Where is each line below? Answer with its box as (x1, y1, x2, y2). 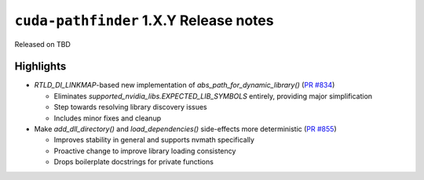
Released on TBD (14, 39, 71, 49)
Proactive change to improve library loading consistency (53, 146, 236, 156)
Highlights (14, 59, 67, 74)
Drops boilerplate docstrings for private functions (53, 157, 214, 167)
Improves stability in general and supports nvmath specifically (53, 135, 255, 145)
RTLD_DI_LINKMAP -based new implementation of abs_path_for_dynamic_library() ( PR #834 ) (34, 81, 335, 90)
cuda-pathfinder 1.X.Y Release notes (14, 12, 274, 29)
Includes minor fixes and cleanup (53, 113, 161, 123)
